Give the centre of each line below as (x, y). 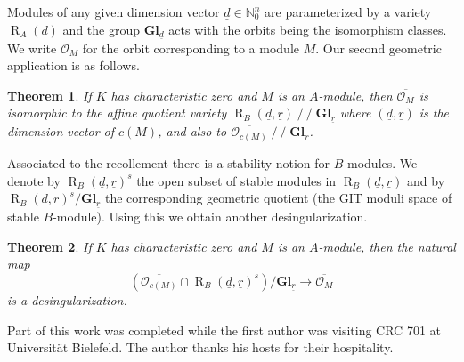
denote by (34, 180)
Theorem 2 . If (49, 246)
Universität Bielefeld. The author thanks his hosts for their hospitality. (200, 347)
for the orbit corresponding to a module (191, 48)
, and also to (192, 131)
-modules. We (380, 162)
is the (434, 113)
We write (32, 48)
